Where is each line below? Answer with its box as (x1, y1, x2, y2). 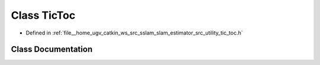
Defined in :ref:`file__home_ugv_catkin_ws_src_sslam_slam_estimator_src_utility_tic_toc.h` (25, 29, 243, 36)
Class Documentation (11, 45, 93, 54)
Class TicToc (11, 9, 76, 22)
